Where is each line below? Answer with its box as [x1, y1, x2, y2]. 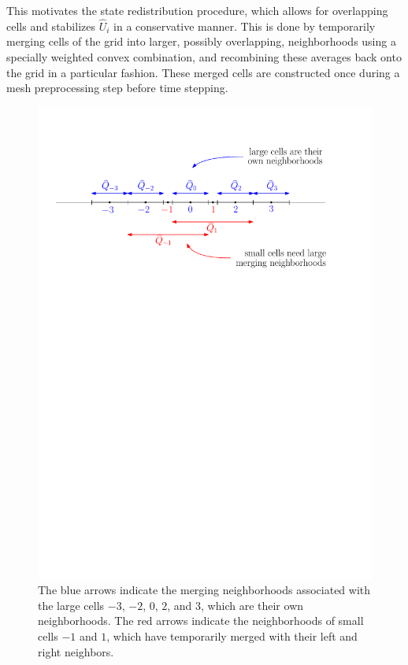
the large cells [38, 597, 105, 613]
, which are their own [201, 597, 304, 613]
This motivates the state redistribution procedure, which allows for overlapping [6, 2, 388, 18]
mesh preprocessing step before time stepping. [6, 79, 228, 96]
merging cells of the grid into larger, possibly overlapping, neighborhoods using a [6, 33, 396, 50]
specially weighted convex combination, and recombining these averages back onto [6, 49, 402, 65]
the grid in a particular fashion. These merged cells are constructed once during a [6, 64, 400, 80]
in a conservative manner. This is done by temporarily [113, 17, 376, 34]
